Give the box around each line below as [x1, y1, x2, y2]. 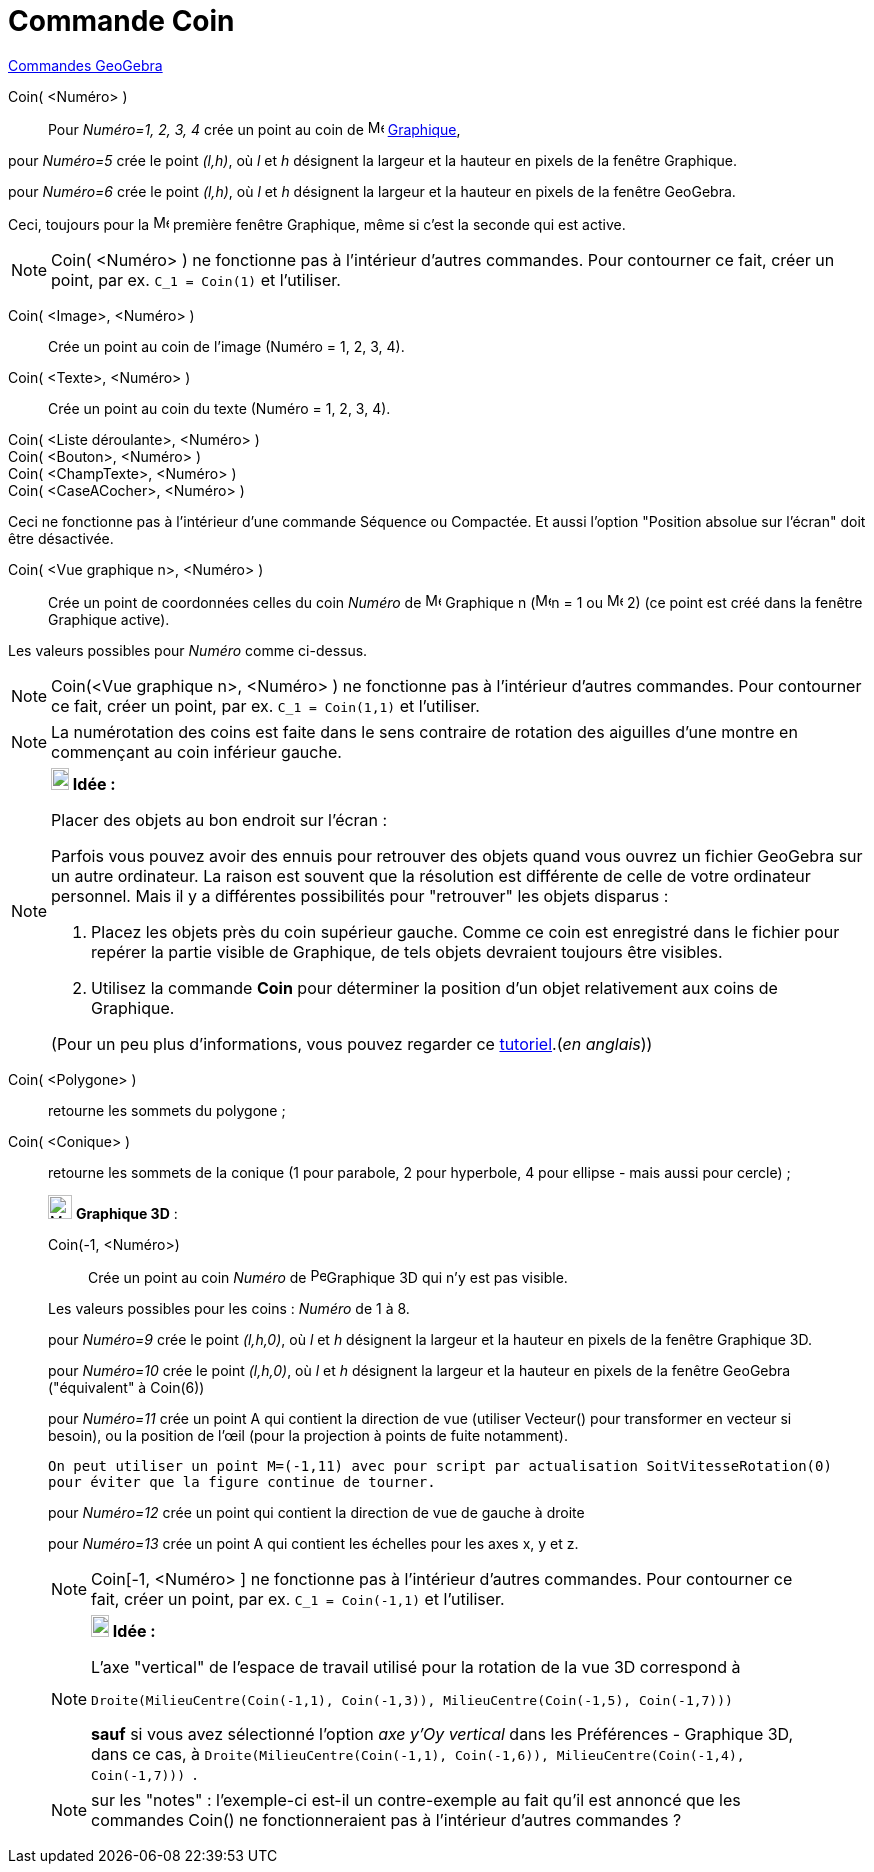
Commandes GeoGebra [8, 56, 163, 74]
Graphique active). [48, 610, 170, 628]
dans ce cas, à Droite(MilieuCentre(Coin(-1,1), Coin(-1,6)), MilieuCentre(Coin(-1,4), [91, 1743, 745, 1764]
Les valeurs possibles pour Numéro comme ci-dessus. [8, 641, 368, 659]
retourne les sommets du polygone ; [48, 1101, 286, 1119]
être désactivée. [8, 529, 114, 547]
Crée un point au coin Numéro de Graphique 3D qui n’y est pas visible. [88, 1268, 568, 1286]
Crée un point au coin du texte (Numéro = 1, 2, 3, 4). [48, 399, 391, 417]
